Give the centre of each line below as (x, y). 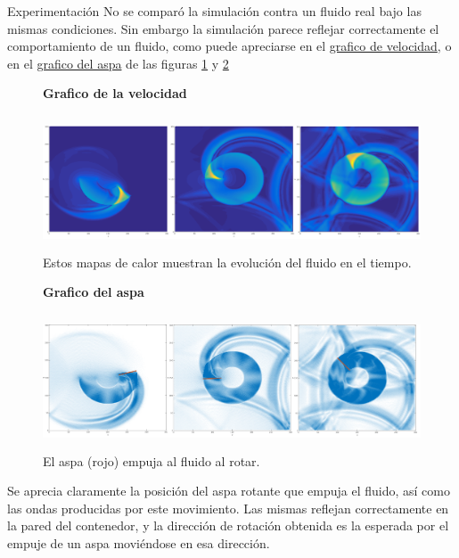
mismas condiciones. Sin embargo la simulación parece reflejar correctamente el (223, 28)
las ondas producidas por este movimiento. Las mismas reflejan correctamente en (228, 508)
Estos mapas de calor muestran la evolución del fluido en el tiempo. (227, 262)
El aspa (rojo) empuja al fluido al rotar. (152, 460)
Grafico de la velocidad (115, 93)
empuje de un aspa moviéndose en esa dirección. (139, 543)
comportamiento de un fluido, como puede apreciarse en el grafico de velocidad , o (229, 46)
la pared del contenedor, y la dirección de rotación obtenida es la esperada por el (228, 525)
